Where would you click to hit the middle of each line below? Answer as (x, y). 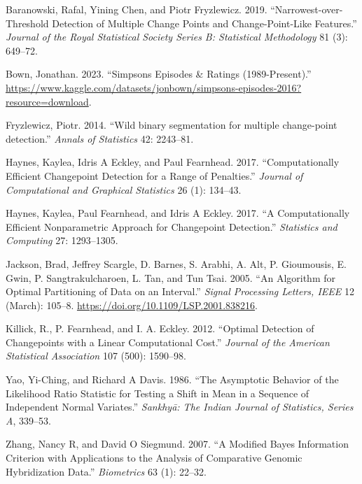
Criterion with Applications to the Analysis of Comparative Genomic (154, 458)
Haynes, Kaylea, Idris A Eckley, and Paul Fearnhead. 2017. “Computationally (173, 162)
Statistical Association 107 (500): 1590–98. (96, 356)
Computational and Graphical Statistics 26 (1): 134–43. (124, 189)
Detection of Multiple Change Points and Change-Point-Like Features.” (204, 23)
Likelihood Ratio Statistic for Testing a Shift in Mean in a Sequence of (158, 393)
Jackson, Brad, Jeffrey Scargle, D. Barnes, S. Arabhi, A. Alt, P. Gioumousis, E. (176, 263)
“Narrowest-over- (307, 9)
